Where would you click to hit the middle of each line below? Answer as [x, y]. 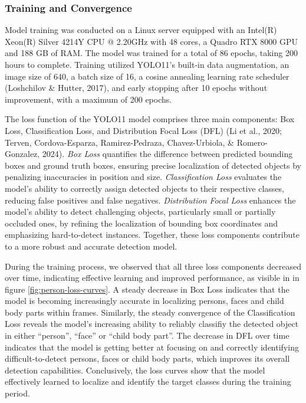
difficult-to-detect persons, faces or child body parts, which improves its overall [147, 358]
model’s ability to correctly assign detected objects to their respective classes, [144, 188]
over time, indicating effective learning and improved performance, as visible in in [152, 278]
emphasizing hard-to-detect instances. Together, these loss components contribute [152, 235]
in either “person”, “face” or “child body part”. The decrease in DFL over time [147, 335]
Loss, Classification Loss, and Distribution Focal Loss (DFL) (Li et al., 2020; [143, 130]
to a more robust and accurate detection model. [91, 246]
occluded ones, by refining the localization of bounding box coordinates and [142, 223]
